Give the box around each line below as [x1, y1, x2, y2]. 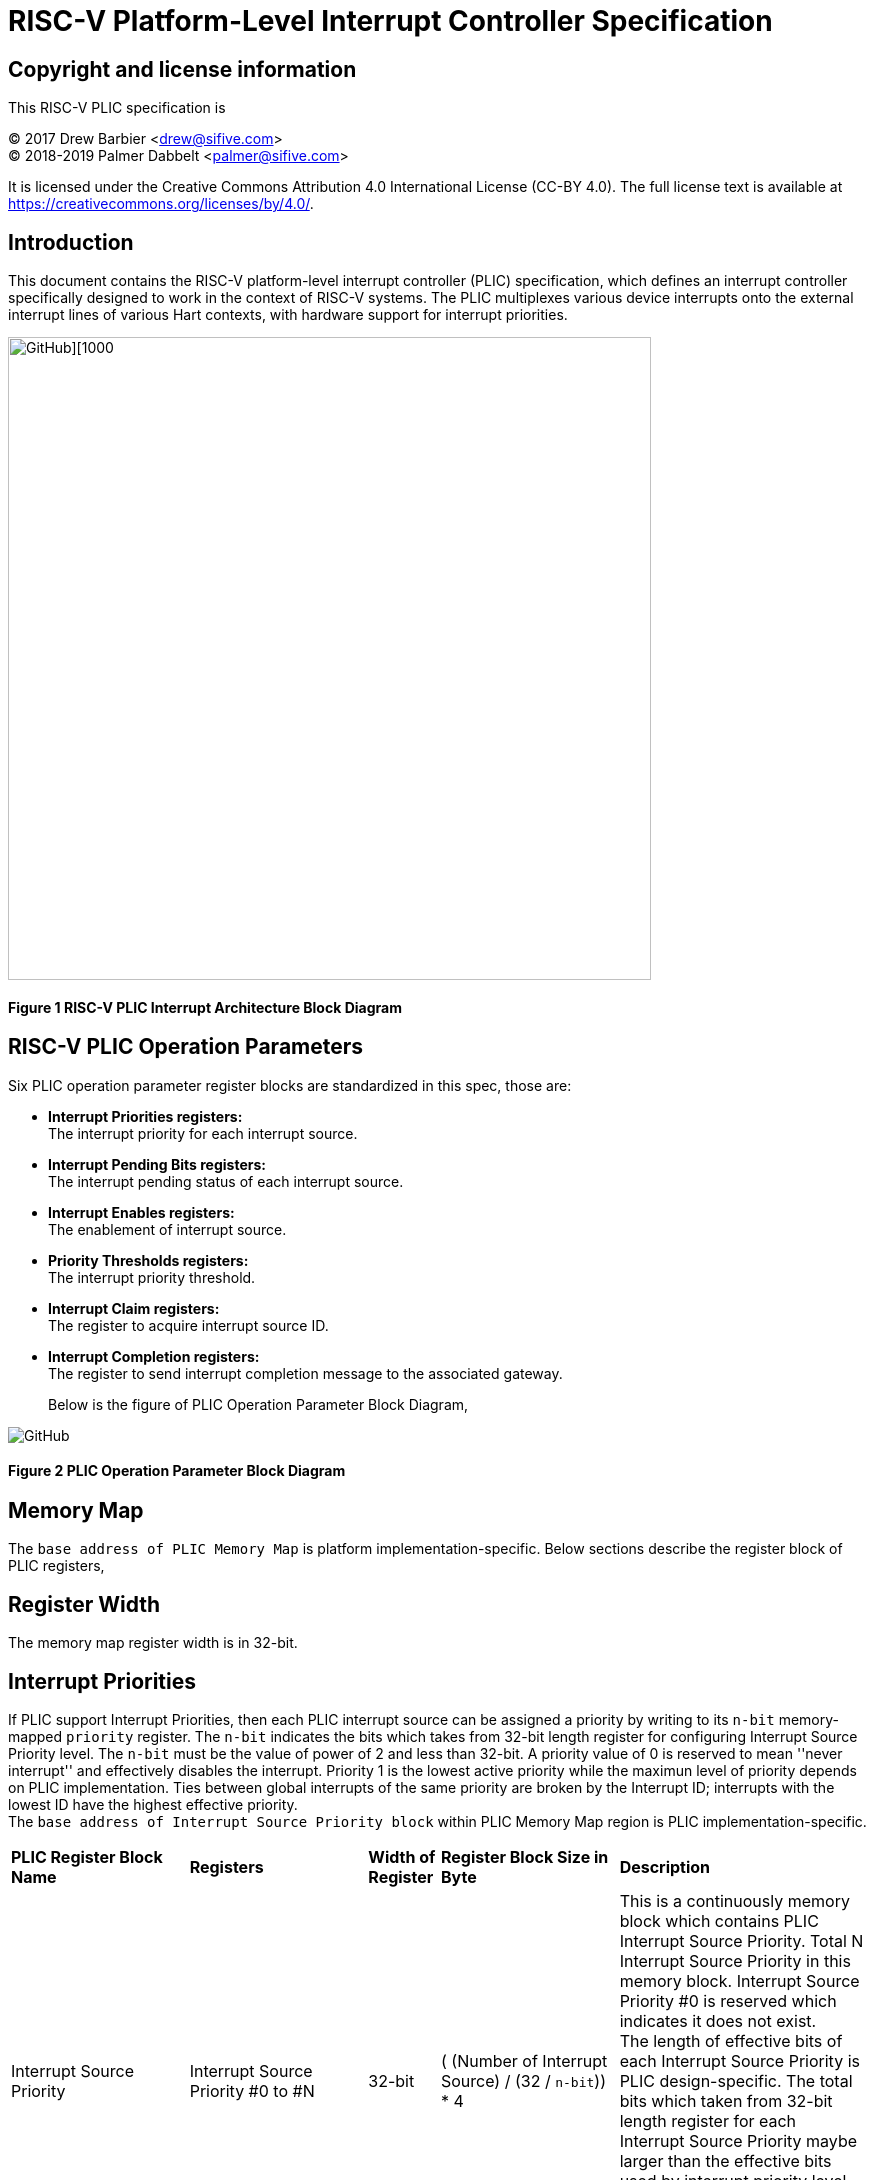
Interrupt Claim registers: [48, 1299, 220, 1317]
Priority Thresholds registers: [48, 1251, 249, 1269]
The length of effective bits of [619, 2030, 843, 2051]
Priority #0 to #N [189, 2080, 315, 2101]
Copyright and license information [8, 56, 357, 82]
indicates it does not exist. [619, 2010, 817, 2031]
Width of [368, 1846, 436, 1867]
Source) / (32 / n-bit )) [440, 2070, 606, 2091]
